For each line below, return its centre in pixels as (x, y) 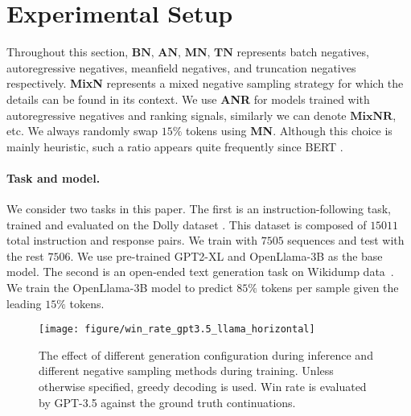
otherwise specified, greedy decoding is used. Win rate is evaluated (203, 387)
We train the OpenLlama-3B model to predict (120, 288)
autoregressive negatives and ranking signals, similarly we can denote (177, 115)
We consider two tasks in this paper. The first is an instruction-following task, (199, 209)
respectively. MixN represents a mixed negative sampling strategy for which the (205, 83)
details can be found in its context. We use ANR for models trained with (188, 99)
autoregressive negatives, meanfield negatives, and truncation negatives (181, 67)
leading (24, 303)
